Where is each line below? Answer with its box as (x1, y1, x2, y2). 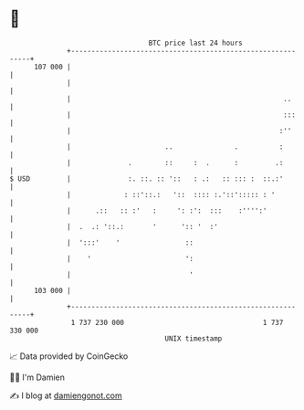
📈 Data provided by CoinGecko (9, 351, 129, 362)
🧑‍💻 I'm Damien (9, 372, 66, 383)
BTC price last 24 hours (148, 38, 244, 47)
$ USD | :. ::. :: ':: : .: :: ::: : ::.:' (9, 173, 284, 184)
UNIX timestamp (164, 333, 223, 343)
